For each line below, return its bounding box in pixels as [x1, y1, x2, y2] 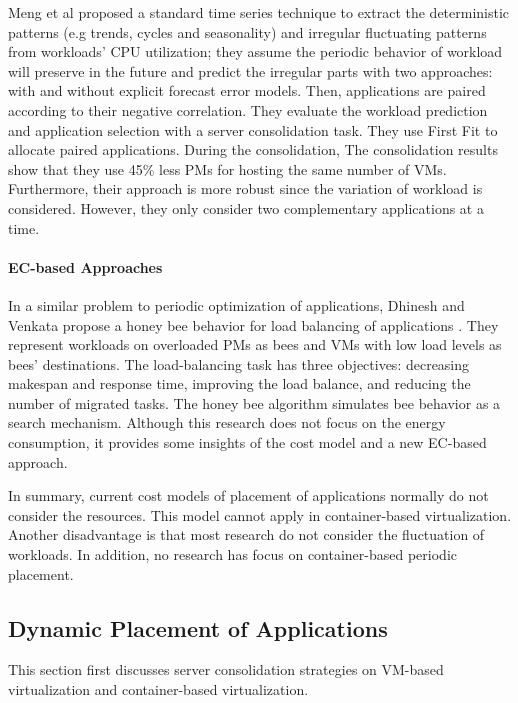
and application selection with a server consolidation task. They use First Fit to [8, 119, 498, 140]
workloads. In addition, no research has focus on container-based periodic [8, 544, 457, 565]
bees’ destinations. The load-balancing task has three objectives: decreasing [8, 353, 470, 374]
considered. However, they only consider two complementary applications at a [8, 197, 484, 218]
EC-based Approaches [8, 256, 163, 277]
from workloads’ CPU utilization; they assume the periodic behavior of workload [8, 41, 503, 62]
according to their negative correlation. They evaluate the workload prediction [8, 99, 488, 120]
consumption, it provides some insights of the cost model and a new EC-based [8, 432, 487, 453]
